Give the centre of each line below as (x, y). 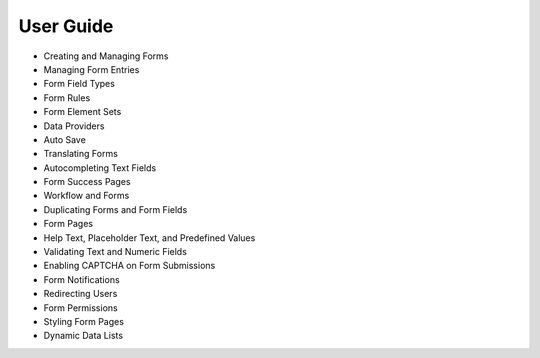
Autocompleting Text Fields (100, 167)
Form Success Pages (87, 182)
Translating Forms (81, 154)
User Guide (66, 26)
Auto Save (65, 139)
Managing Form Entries (91, 69)
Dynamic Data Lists (83, 336)
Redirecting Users (80, 294)
